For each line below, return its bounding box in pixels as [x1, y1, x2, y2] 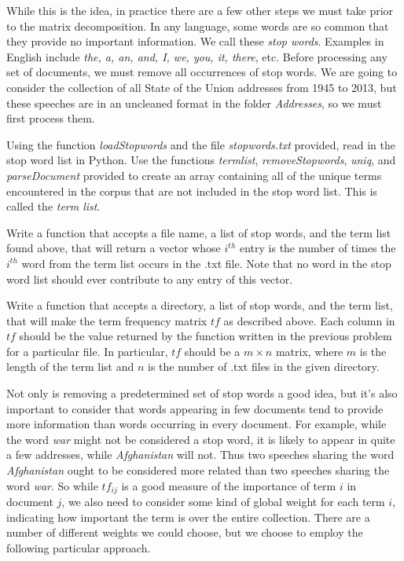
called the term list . [6, 198, 101, 214]
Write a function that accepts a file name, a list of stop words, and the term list [6, 224, 391, 240]
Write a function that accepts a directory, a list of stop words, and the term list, [6, 297, 393, 313]
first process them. [6, 110, 95, 126]
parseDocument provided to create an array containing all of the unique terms [6, 167, 382, 183]
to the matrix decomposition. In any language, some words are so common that [6, 17, 389, 34]
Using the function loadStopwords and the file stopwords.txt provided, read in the [6, 136, 395, 152]
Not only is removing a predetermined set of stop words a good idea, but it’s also [6, 385, 398, 401]
